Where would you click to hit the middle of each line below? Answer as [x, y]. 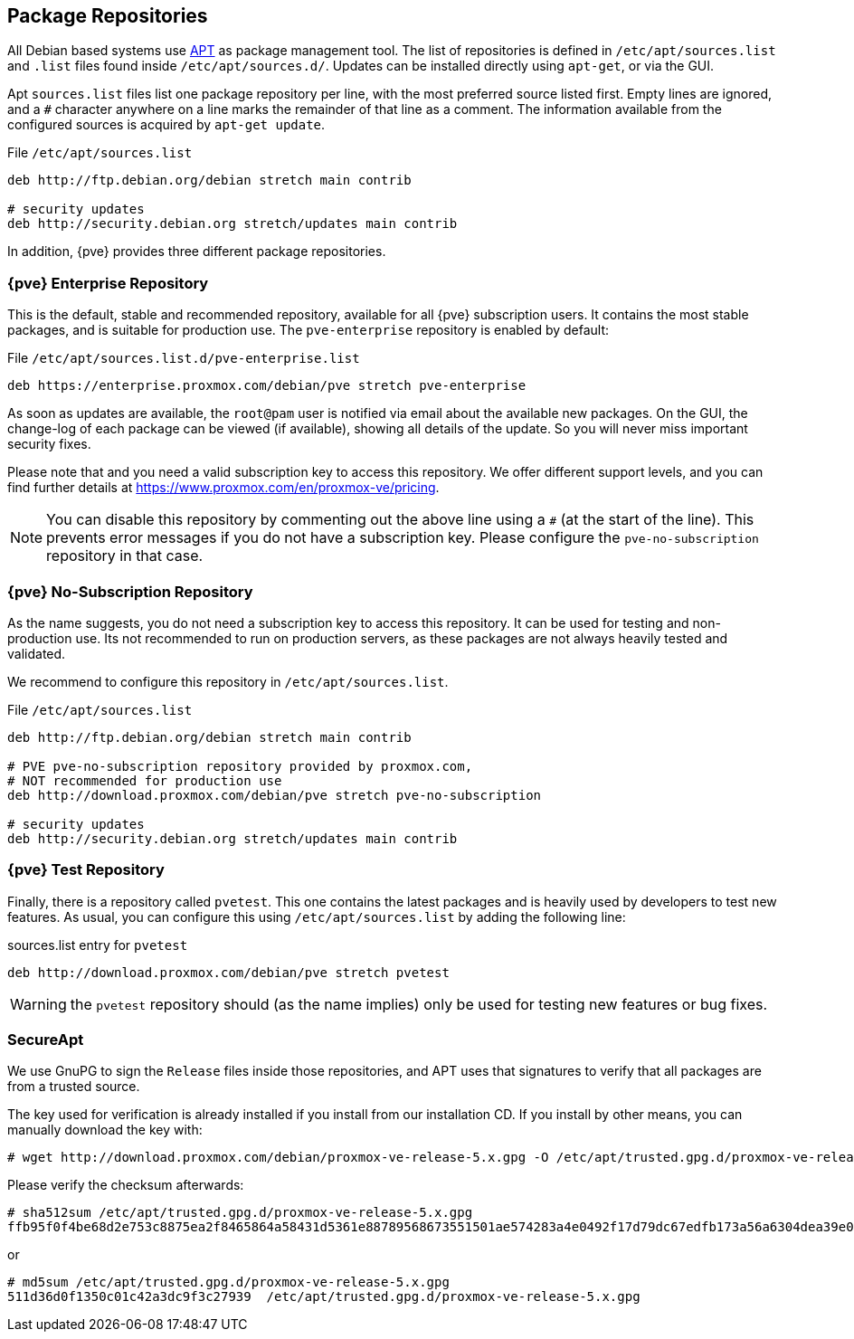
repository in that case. [125, 556]
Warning [38, 1004]
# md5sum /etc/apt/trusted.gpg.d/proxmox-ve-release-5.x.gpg [228, 1282]
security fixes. [49, 444]
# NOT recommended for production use [145, 780]
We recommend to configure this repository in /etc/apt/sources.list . [228, 681]
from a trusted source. [74, 1087]
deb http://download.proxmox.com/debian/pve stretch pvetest [228, 972]
